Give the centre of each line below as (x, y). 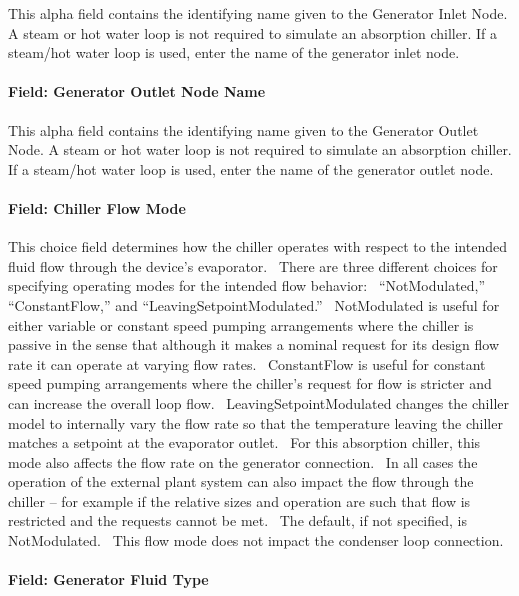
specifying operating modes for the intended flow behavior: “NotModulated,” (247, 285)
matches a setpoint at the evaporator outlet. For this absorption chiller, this (244, 442)
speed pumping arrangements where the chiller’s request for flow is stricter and (250, 383)
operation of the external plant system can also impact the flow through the (241, 481)
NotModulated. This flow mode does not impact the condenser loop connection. (256, 540)
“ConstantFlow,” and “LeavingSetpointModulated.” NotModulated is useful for (254, 304)
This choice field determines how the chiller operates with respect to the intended (257, 246)
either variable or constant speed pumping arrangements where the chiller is (241, 324)
